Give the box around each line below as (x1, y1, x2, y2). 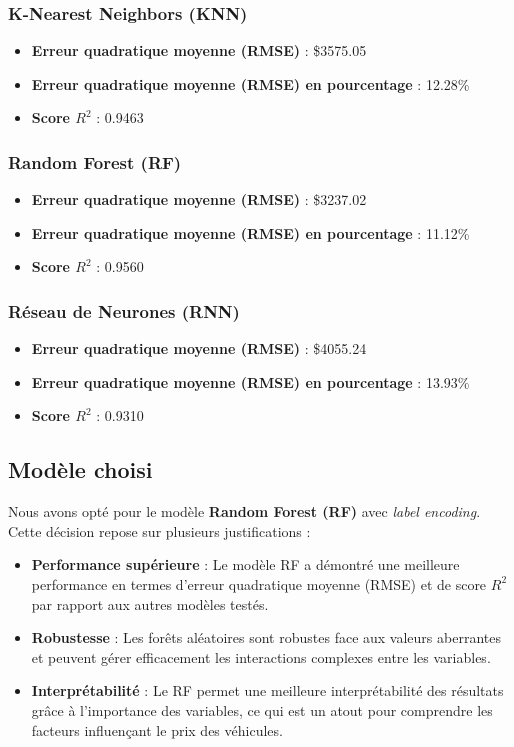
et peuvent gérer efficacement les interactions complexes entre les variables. (31, 646, 491, 667)
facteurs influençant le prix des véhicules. (31, 719, 283, 740)
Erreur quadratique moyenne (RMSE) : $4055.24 (31, 338, 367, 359)
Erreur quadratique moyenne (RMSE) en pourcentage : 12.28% (31, 73, 470, 94)
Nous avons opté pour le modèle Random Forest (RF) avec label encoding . (8, 501, 481, 522)
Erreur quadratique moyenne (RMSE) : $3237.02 (31, 189, 367, 210)
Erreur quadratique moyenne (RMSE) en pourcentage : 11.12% (31, 222, 470, 243)
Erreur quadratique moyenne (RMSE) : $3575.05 (31, 40, 367, 61)
